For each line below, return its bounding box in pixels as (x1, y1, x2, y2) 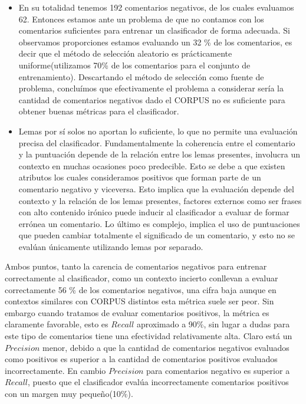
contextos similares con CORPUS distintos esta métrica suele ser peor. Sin (5, 295, 274, 307)
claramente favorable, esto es (5, 318, 108, 330)
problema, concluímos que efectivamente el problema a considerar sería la (18, 82, 284, 94)
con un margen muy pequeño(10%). (5, 387, 133, 399)
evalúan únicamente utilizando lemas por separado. (18, 240, 203, 252)
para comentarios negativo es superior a (146, 364, 290, 376)
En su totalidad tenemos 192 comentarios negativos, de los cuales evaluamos (18, 1, 294, 13)
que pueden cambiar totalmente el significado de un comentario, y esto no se (18, 229, 295, 241)
